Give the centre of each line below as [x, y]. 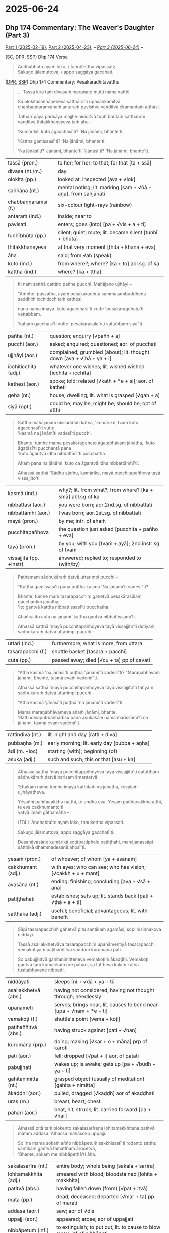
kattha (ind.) [22, 271]
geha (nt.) [19, 395]
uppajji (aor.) [23, 1219]
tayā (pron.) [22, 547]
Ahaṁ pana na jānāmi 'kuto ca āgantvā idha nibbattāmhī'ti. [78, 463]
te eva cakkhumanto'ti [40, 807]
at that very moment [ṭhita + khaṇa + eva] [107, 247]
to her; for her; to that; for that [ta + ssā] [105, 163]
